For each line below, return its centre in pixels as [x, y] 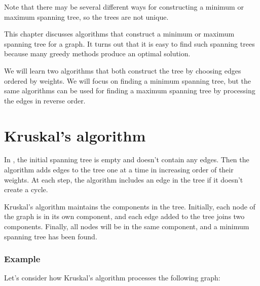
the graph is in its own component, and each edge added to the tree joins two [124, 216]
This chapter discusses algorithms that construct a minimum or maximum [119, 34]
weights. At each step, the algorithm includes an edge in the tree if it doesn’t [124, 179]
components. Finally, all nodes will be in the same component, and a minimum [127, 226]
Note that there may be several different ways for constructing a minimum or [124, 7]
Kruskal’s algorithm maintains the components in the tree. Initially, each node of [130, 206]
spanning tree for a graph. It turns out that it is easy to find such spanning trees [129, 43]
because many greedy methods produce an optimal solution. [97, 53]
